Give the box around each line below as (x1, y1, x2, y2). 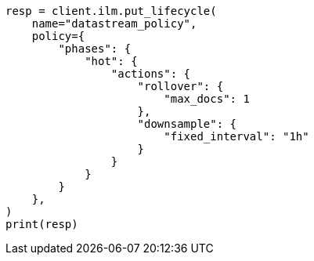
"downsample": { (137, 118, 237, 130)
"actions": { (110, 67, 191, 80)
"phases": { (58, 42, 132, 55)
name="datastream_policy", (31, 17, 197, 30)
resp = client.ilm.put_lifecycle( (5, 5, 217, 17)
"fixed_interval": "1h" (164, 130, 309, 143)
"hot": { (85, 55, 138, 67)
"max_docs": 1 (164, 92, 250, 105)
